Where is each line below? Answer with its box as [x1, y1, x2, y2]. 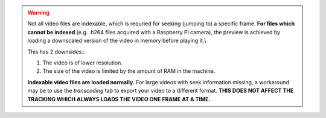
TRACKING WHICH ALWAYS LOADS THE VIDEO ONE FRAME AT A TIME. [27, 95, 211, 102]
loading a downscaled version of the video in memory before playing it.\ [27, 37, 206, 45]
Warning [27, 9, 50, 16]
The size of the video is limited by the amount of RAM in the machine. [42, 67, 216, 75]
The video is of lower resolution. [42, 59, 123, 66]
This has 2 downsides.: [27, 48, 85, 55]
